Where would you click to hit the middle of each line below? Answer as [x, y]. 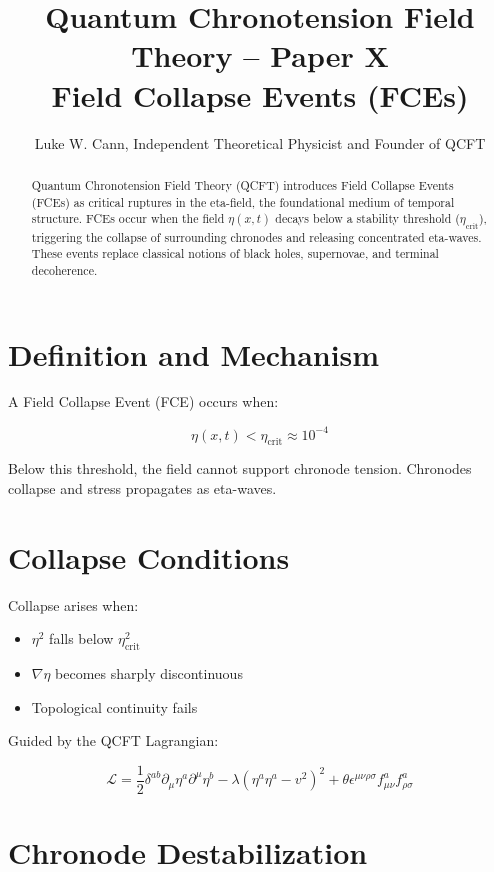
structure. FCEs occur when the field [128, 218]
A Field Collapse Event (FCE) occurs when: [143, 401]
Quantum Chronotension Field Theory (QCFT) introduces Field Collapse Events [242, 184]
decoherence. [64, 269]
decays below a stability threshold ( [367, 218]
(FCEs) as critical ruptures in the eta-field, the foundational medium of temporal [243, 201]
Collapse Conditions [149, 556]
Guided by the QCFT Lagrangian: [113, 740]
